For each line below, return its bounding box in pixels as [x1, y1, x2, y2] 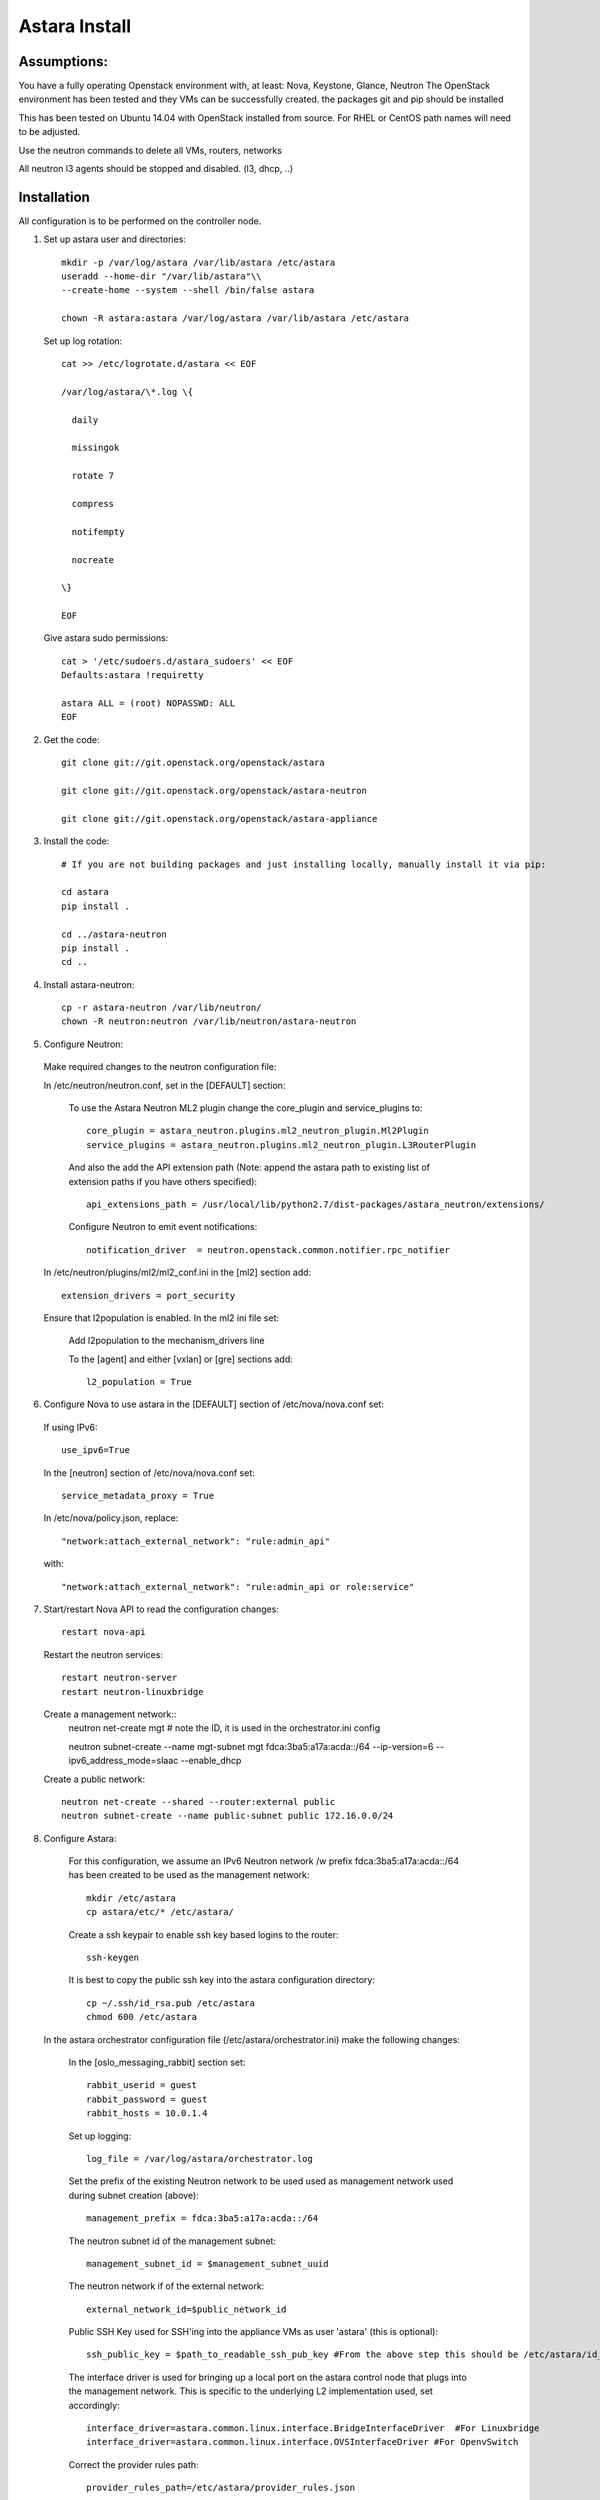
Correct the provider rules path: [68, 2458, 199, 2470]
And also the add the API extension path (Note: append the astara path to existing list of [68, 1161, 430, 1174]
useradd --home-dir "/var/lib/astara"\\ [61, 271, 262, 282]
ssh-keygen [86, 1952, 140, 1964]
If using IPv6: [43, 1421, 99, 1433]
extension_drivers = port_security [61, 1290, 236, 1301]
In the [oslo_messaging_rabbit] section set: [68, 2056, 246, 2068]
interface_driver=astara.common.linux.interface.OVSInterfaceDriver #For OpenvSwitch [86, 2436, 519, 2448]
